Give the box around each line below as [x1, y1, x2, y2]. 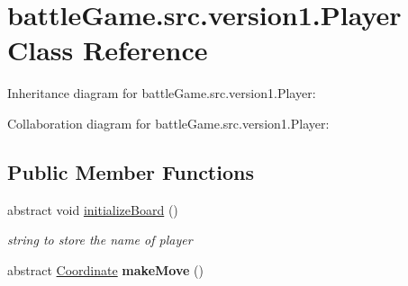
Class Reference [7, 31, 208, 68]
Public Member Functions [7, 157, 254, 185]
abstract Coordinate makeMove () [7, 260, 204, 279]
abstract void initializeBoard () [7, 200, 178, 219]
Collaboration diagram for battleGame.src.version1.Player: [7, 113, 330, 132]
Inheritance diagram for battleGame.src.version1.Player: [7, 84, 316, 103]
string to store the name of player [7, 230, 193, 249]
